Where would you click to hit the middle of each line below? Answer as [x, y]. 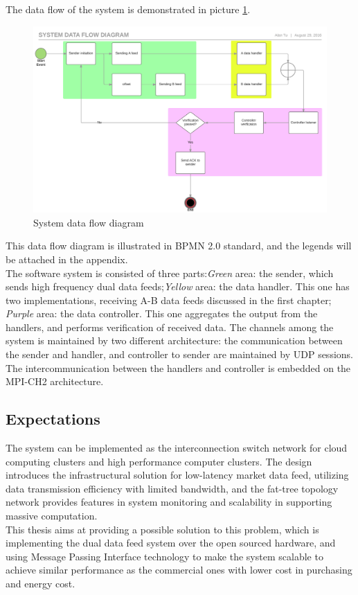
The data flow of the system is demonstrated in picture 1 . [128, 9]
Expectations [53, 419]
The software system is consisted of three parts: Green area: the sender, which [170, 273]
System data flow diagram [89, 222]
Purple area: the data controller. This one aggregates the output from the [162, 313]
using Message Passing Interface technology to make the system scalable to [164, 556]
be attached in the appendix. [67, 259]
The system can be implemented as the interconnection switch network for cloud [177, 448]
